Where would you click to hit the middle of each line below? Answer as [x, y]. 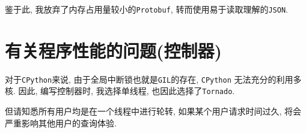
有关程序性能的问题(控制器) [114, 50]
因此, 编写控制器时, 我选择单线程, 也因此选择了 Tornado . [127, 91]
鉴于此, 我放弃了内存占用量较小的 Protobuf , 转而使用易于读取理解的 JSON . [146, 9]
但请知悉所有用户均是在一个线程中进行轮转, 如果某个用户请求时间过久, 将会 [153, 111]
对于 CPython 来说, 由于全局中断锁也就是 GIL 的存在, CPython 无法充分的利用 [149, 79]
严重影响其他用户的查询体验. [61, 123]
